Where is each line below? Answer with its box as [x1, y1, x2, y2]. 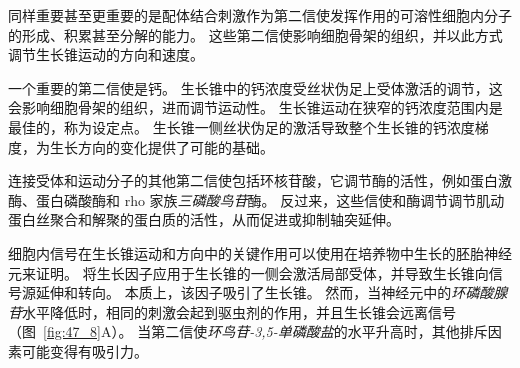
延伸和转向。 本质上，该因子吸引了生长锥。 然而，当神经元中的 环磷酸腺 [35, 282, 508, 303]
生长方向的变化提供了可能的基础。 [49, 136, 274, 157]
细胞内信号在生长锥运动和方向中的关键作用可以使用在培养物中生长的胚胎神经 [8, 242, 512, 263]
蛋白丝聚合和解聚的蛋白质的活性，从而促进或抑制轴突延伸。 [8, 209, 400, 230]
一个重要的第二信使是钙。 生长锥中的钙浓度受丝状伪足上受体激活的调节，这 [8, 77, 503, 98]
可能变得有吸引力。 [21, 340, 148, 361]
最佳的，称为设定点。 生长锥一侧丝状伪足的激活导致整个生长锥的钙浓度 [8, 116, 475, 137]
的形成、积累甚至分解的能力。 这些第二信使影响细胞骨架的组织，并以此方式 [8, 24, 503, 45]
